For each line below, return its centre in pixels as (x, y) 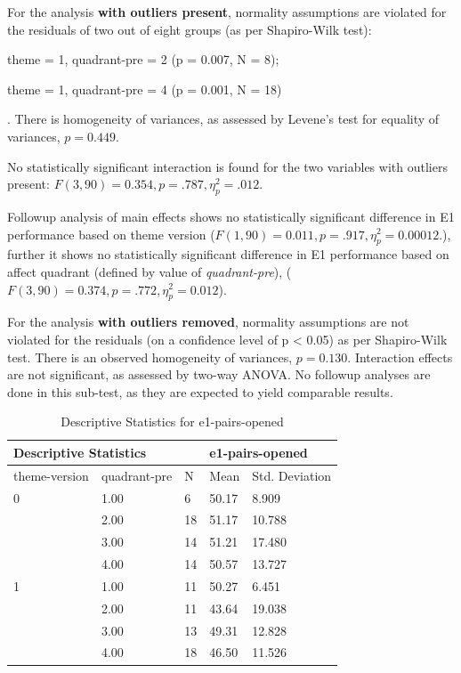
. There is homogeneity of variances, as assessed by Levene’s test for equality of (223, 119)
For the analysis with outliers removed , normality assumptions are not (208, 322)
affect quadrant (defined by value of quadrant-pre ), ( (150, 271)
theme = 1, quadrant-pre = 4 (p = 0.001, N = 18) (145, 89)
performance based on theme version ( (111, 234)
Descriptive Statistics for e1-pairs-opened (172, 422)
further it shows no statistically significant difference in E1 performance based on (228, 254)
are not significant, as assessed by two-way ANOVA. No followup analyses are (219, 374)
